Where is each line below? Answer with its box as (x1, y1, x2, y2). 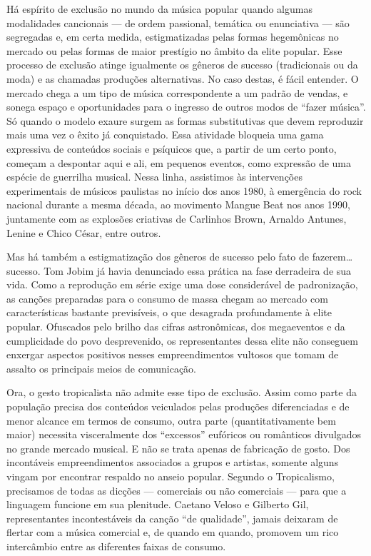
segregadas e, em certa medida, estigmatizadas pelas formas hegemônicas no (6, 29, 339, 44)
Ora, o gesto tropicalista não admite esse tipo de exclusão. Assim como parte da (6, 385, 357, 400)
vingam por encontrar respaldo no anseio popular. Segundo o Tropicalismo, (6, 469, 335, 483)
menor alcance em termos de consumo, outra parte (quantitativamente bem (6, 413, 336, 428)
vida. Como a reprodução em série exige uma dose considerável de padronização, (6, 277, 358, 292)
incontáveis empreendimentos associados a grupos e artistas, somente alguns (6, 455, 339, 470)
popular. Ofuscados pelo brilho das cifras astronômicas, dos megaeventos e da (6, 319, 345, 334)
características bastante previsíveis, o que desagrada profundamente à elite (6, 305, 332, 320)
